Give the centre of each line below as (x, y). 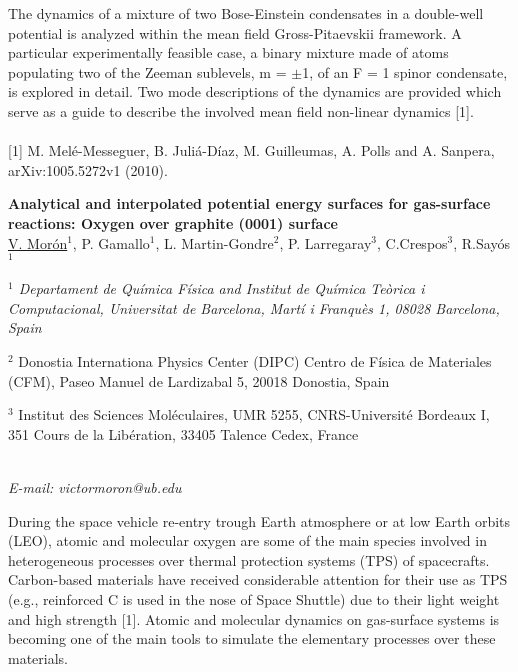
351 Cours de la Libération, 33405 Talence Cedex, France (183, 433)
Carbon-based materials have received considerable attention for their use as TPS (258, 579)
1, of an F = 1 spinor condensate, (405, 71)
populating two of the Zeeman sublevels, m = (147, 71)
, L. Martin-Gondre (214, 242)
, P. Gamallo (111, 242)
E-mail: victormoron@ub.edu (95, 486)
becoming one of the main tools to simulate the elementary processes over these (252, 638)
